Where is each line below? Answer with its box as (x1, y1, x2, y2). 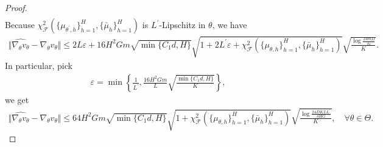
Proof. (5, 1, 27, 13)
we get (5, 93, 29, 106)
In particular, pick (5, 59, 72, 71)
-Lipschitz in (159, 18, 206, 31)
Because (5, 18, 35, 31)
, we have (212, 18, 247, 31)
